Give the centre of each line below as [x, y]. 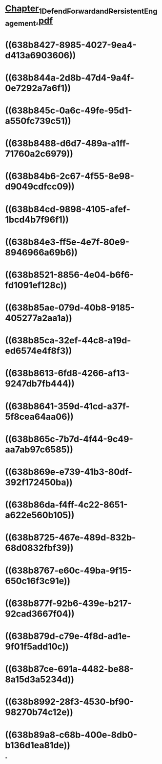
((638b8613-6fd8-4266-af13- [67, 373]
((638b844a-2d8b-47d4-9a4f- [70, 78]
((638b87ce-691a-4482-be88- [70, 669]
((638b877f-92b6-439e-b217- [68, 603]
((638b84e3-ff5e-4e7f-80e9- [67, 242]
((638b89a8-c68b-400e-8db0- [71, 735]
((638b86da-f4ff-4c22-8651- [66, 505]
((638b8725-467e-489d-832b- [71, 538]
